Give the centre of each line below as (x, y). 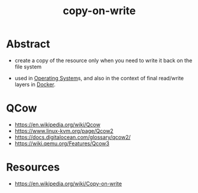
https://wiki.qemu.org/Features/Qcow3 (62, 143)
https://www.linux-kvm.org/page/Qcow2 (64, 130)
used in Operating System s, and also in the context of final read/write (99, 78)
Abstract (28, 44)
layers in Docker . (35, 84)
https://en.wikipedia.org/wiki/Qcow (57, 125)
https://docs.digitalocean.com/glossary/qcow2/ (73, 137)
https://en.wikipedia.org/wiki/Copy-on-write (68, 184)
